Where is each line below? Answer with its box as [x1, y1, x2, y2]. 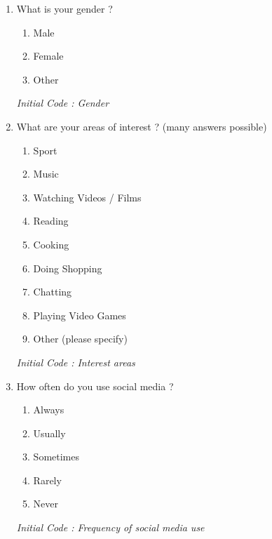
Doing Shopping [33, 260, 102, 275]
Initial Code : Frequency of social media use [16, 520, 205, 535]
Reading [33, 213, 69, 228]
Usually [33, 425, 66, 440]
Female [33, 48, 64, 63]
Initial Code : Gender [16, 95, 109, 110]
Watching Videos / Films [33, 189, 142, 204]
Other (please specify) [33, 331, 128, 346]
